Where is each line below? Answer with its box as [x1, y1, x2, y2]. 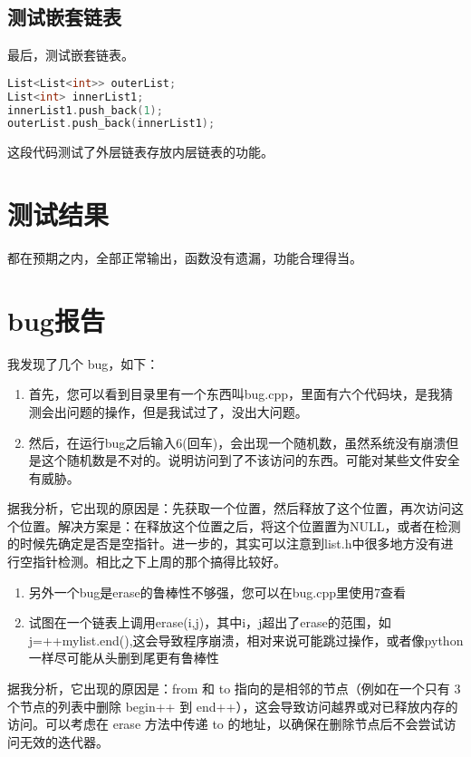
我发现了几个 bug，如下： [7, 354, 159, 373]
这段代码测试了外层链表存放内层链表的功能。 [7, 142, 274, 161]
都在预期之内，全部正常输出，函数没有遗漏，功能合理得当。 [7, 248, 362, 267]
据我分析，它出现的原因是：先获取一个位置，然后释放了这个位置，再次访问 [7, 499, 451, 518]
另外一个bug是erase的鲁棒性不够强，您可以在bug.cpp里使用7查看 [28, 582, 407, 601]
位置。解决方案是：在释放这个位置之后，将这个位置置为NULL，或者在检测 [19, 516, 461, 535]
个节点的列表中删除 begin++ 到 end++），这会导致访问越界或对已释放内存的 [7, 696, 458, 715]
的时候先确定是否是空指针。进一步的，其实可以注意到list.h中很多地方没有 [7, 534, 441, 553]
